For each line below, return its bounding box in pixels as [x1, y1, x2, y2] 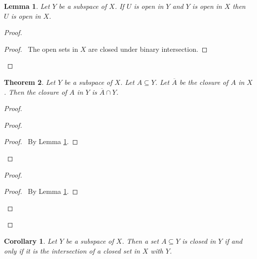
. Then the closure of [4, 86, 67, 97]
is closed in [182, 235, 216, 246]
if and [224, 235, 243, 246]
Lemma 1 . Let [4, 1, 50, 11]
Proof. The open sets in [4, 43, 78, 54]
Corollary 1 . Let [4, 235, 57, 246]
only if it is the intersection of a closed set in [4, 245, 140, 256]
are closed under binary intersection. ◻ [88, 43, 208, 54]
